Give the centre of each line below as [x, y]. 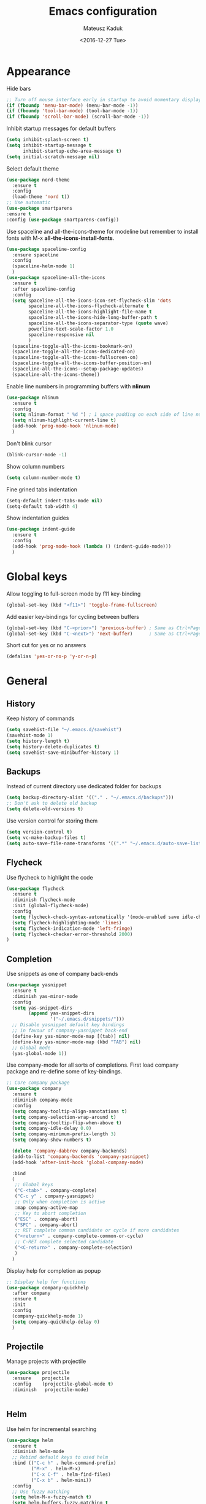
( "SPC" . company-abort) [46, 1225]
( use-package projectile [38, 1373]
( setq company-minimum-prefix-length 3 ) [64, 1134]
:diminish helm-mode [38, 1452]
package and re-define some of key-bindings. [64, 1072]
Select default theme [33, 168]
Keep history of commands [40, 718]
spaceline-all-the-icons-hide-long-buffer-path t [93, 318]
